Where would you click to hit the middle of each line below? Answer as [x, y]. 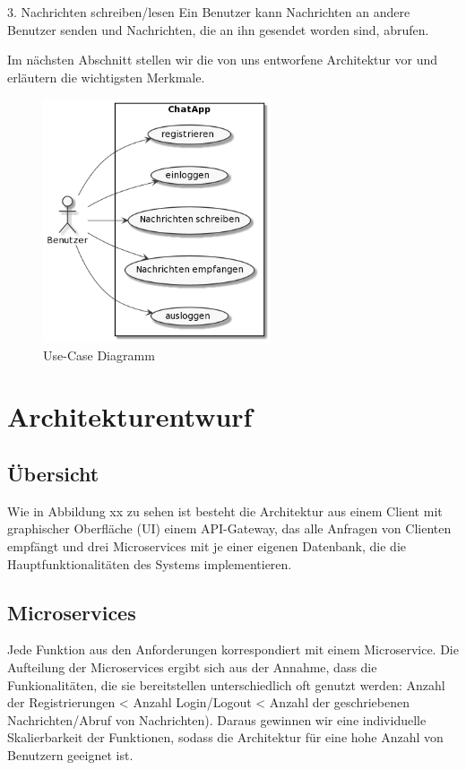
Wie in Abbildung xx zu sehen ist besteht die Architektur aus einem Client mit [225, 510]
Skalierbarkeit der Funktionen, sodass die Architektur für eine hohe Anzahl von [225, 737]
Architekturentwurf [130, 416]
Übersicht [53, 473]
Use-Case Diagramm [99, 355]
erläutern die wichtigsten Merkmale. [106, 77]
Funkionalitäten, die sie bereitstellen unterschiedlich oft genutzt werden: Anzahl [226, 684]
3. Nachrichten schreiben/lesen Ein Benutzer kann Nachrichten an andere [209, 12]
